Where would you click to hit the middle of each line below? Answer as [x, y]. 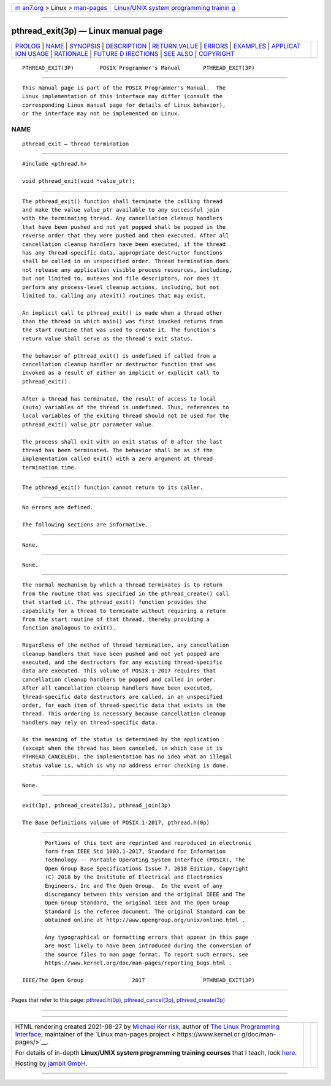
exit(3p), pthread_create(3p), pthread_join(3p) [97, 806]
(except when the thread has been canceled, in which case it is [123, 748]
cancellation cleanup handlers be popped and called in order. [119, 679]
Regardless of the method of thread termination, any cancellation [126, 645]
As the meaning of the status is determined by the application [121, 740]
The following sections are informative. [85, 525]
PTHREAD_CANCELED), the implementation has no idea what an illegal [127, 757]
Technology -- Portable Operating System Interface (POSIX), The [145, 860]
